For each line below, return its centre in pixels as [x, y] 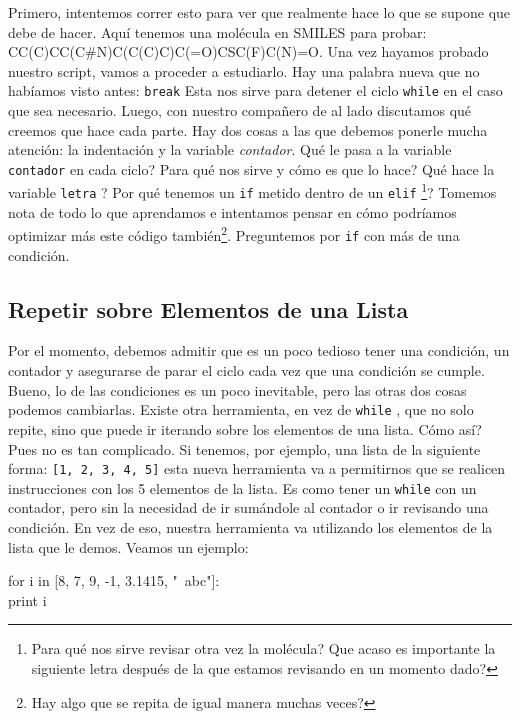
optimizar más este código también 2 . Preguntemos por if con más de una [234, 234]
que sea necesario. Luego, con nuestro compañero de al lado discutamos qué [240, 110]
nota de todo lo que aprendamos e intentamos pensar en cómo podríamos [232, 211]
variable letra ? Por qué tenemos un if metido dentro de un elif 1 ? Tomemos [252, 191]
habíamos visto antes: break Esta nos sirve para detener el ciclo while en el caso [255, 90]
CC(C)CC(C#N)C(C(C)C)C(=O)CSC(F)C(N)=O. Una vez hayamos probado [248, 51]
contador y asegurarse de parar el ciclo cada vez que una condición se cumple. [246, 370]
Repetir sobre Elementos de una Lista [208, 308]
